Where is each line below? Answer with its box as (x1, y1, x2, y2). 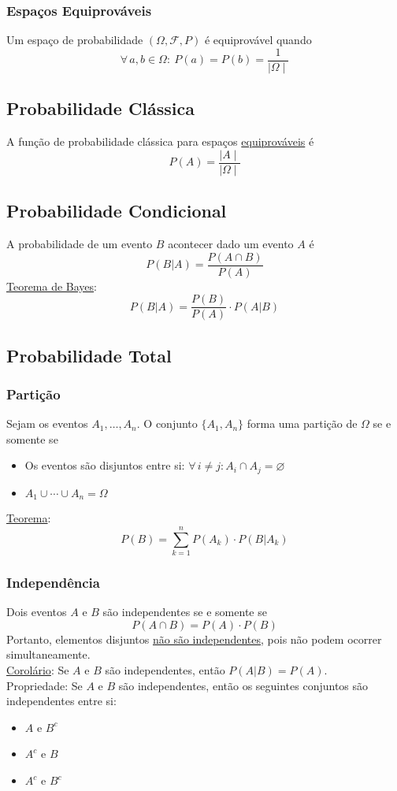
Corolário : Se (6, 662, 69, 678)
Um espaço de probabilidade (6, 32, 143, 48)
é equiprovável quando (204, 32, 312, 48)
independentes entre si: (6, 693, 117, 709)
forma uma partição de (247, 415, 358, 432)
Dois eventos (6, 603, 67, 620)
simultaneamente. (6, 646, 91, 663)
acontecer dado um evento (168, 235, 294, 251)
